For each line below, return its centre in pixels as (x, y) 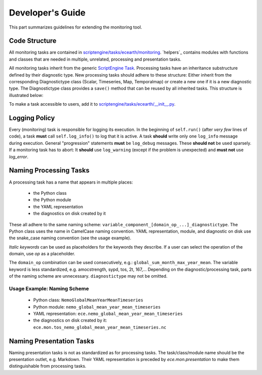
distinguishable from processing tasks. (48, 366)
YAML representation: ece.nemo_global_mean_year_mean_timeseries (108, 313)
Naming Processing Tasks (49, 170)
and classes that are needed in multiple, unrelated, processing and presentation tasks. (95, 59)
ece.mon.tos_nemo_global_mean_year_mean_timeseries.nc (100, 327)
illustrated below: (26, 95)
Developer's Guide (47, 13)
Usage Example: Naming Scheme (49, 289)
